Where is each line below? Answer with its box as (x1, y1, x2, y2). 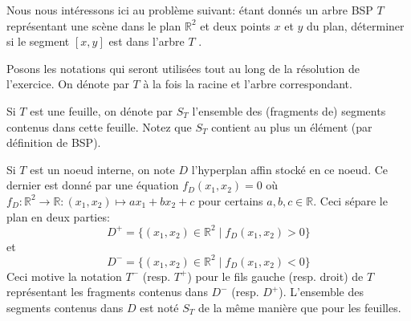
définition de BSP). (6, 134, 101, 151)
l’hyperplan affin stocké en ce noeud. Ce (191, 160, 389, 177)
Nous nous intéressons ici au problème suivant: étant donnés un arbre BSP (6, 2, 373, 18)
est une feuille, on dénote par (30, 102, 173, 119)
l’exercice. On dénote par (6, 75, 129, 92)
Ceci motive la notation (6, 267, 122, 284)
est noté (140, 299, 179, 315)
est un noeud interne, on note (30, 160, 175, 177)
